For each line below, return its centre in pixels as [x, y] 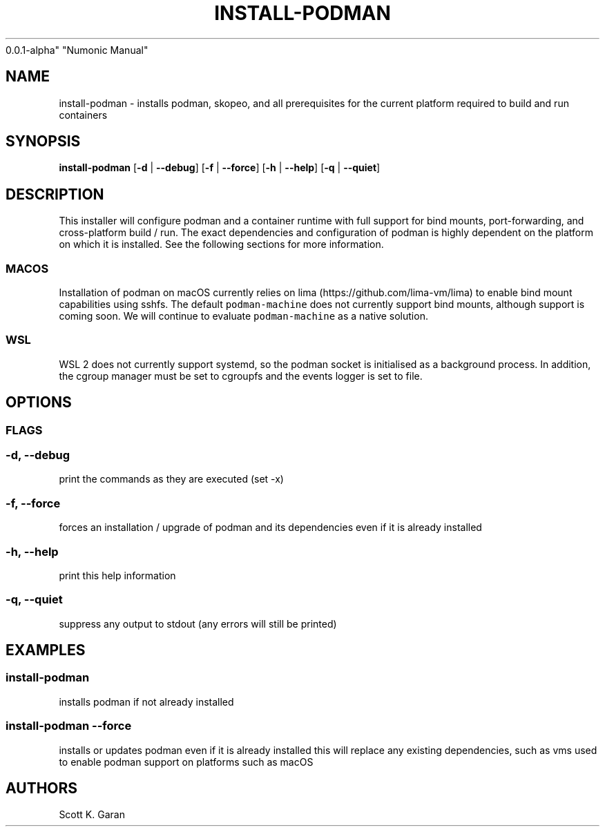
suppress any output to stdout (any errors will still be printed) [198, 623]
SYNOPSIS [43, 142]
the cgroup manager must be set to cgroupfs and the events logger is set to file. [241, 376]
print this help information [117, 575]
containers [83, 115]
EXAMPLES [46, 650]
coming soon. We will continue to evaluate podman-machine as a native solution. [243, 316]
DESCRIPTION [55, 194]
